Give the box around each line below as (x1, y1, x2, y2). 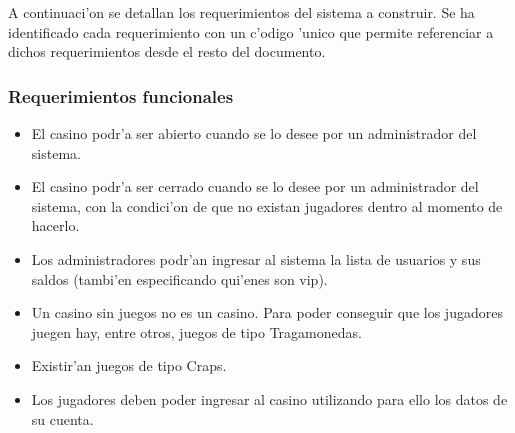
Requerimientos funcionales (8, 83, 234, 108)
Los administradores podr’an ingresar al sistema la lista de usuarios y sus (31, 248, 481, 269)
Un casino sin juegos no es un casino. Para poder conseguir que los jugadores (31, 302, 503, 323)
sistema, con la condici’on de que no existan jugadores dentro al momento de (31, 195, 503, 216)
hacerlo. (31, 215, 80, 236)
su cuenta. (31, 408, 94, 429)
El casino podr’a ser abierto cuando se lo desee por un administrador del (31, 123, 477, 143)
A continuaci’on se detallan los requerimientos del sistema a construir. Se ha (8, 2, 475, 22)
